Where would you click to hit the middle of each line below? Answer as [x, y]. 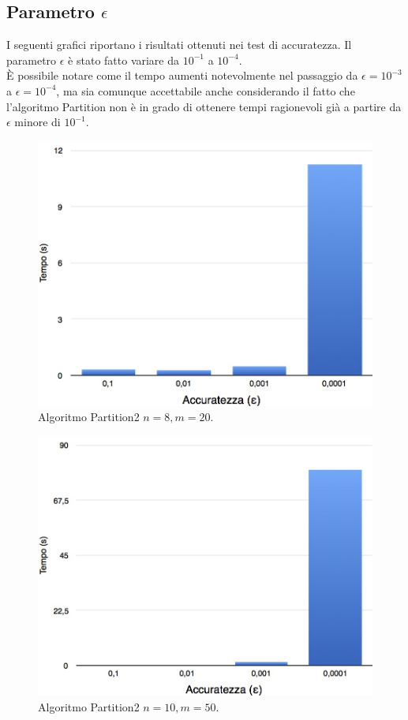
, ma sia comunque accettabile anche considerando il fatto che [206, 90]
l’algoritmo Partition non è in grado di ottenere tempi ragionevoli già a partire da [204, 106]
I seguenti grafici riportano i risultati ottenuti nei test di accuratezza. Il [179, 45]
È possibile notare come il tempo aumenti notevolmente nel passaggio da [182, 75]
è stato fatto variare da [124, 60]
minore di [37, 122]
